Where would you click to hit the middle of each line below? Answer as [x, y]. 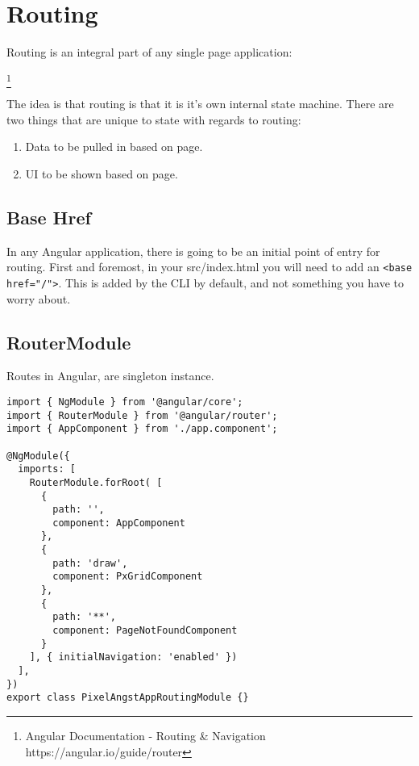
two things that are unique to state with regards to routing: [154, 119]
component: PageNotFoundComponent [145, 631]
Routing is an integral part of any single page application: [149, 52]
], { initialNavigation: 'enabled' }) [133, 657]
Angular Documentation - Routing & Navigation [145, 736]
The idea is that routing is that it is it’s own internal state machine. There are [200, 104]
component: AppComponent [119, 523]
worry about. [39, 298]
